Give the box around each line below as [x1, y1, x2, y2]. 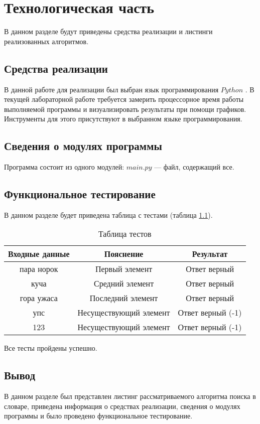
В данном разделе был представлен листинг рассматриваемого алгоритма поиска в [4, 391, 256, 401]
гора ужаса [20, 292, 58, 304]
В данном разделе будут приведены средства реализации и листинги [4, 26, 213, 37]
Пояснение [104, 248, 144, 260]
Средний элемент [94, 277, 154, 290]
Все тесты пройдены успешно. [4, 343, 97, 353]
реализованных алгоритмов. [4, 36, 89, 46]
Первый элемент [95, 263, 153, 275]
